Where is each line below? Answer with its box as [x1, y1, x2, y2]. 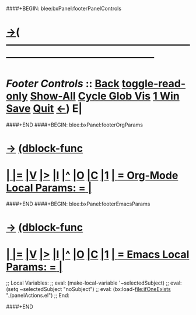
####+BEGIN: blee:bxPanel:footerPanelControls [6, 5, 121, 12]
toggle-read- [121, 77, 186, 90]
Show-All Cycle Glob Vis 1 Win [30, 90, 180, 103]
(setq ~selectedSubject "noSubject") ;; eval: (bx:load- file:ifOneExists [6, 286, 171, 293]
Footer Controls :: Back [6, 77, 120, 90]
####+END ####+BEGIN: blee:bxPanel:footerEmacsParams [6, 200, 150, 207]
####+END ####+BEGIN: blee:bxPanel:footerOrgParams [6, 121, 143, 128]
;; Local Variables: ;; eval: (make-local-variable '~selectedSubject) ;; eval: [6, 279, 182, 286]
